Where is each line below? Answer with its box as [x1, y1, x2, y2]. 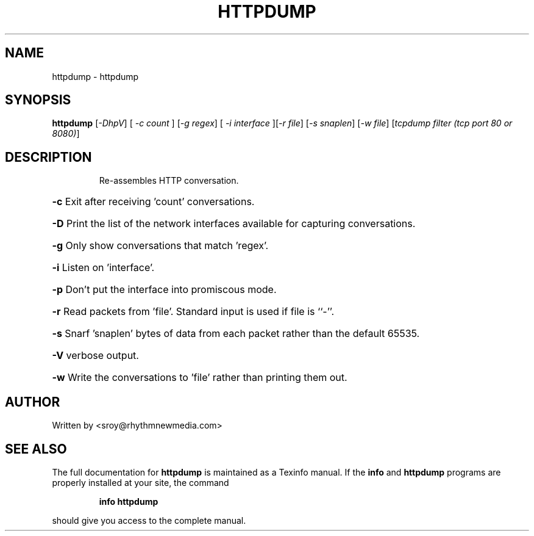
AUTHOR [5, 394, 60, 410]
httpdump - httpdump [52, 71, 139, 82]
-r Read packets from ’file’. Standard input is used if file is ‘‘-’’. [52, 305, 335, 318]
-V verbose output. [52, 349, 139, 362]
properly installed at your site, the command [52, 477, 229, 488]
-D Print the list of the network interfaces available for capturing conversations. [52, 217, 416, 230]
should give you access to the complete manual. [52, 515, 246, 526]
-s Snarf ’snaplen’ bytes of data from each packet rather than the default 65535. [52, 327, 420, 340]
